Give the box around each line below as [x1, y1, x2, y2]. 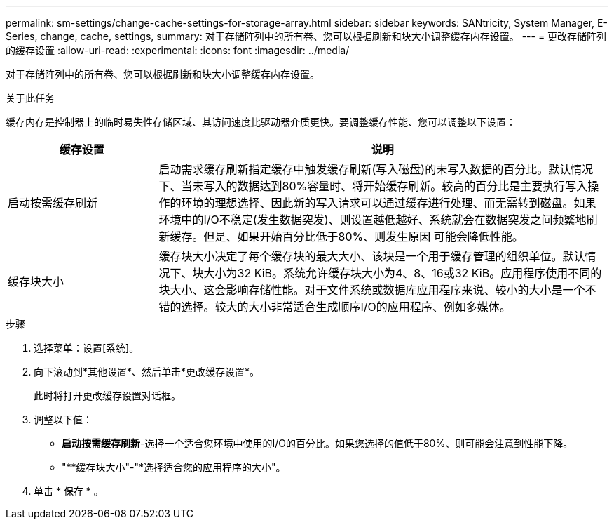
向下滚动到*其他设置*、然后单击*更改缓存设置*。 [34, 366, 260, 378]
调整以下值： [34, 413, 93, 425]
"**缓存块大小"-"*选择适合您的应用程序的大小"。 [62, 461, 286, 473]
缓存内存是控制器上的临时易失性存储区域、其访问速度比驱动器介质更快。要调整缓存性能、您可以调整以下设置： [6, 116, 516, 128]
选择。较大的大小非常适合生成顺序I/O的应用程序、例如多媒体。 [181, 300, 511, 314]
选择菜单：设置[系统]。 [34, 342, 139, 354]
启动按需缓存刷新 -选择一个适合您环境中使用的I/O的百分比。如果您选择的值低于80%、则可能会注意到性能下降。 [62, 437, 573, 449]
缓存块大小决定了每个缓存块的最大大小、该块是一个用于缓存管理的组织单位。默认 [158, 249, 585, 263]
